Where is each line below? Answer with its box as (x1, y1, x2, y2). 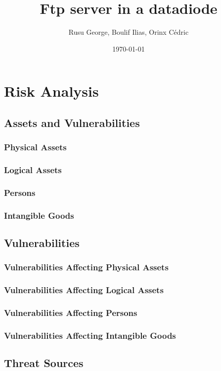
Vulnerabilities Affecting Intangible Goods (4, 329, 176, 341)
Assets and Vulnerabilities (4, 115, 140, 130)
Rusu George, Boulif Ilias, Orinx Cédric (68, 27, 189, 37)
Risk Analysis (4, 81, 99, 101)
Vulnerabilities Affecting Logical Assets (4, 284, 164, 296)
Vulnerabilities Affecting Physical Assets (4, 261, 169, 273)
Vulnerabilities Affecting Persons (4, 307, 137, 319)
